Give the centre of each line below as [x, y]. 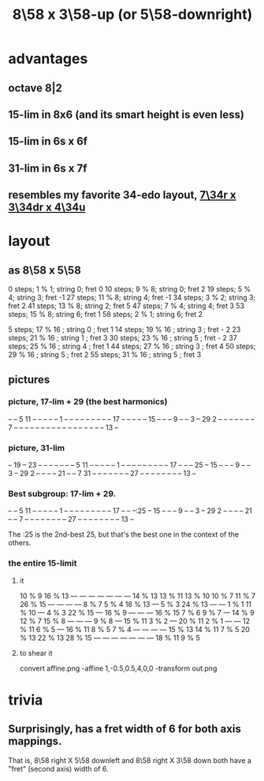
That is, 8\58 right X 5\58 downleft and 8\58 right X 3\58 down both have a [130, 760]
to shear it [36, 653]
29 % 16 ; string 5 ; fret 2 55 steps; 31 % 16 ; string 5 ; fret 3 [105, 355]
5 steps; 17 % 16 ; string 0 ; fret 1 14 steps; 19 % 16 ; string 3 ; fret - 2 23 [125, 329]
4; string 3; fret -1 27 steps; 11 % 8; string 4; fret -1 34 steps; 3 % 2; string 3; [132, 298]
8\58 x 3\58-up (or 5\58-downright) [132, 15]
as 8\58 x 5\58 [45, 270]
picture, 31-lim [37, 448]
